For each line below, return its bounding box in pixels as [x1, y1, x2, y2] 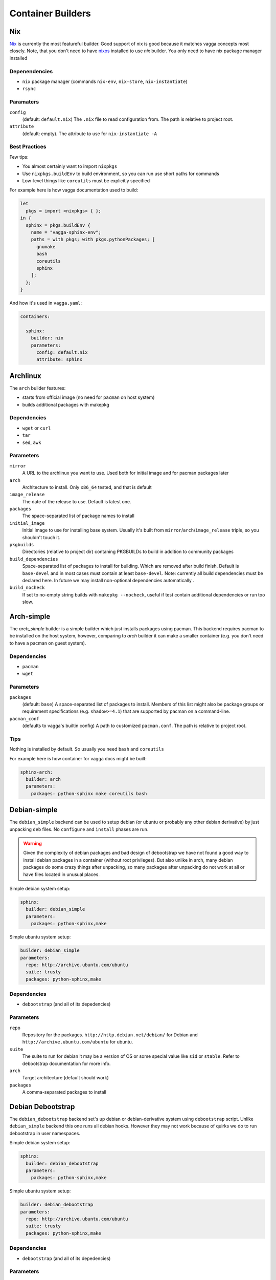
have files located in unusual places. [23, 871, 100, 878]
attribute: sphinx [36, 356, 83, 362]
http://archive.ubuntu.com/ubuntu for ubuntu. [22, 1039, 133, 1045]
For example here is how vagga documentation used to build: [9, 187, 139, 193]
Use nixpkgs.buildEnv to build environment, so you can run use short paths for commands [22, 170, 219, 177]
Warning [23, 840, 42, 847]
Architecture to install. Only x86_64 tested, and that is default [22, 484, 152, 490]
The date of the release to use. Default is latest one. [22, 498, 131, 504]
